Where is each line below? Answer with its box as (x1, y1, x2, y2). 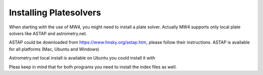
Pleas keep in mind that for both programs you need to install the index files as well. (9, 64, 177, 70)
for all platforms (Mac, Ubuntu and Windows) (9, 46, 99, 52)
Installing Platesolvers (9, 7, 101, 18)
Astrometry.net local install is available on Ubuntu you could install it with (9, 55, 155, 61)
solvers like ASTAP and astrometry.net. (9, 30, 87, 36)
